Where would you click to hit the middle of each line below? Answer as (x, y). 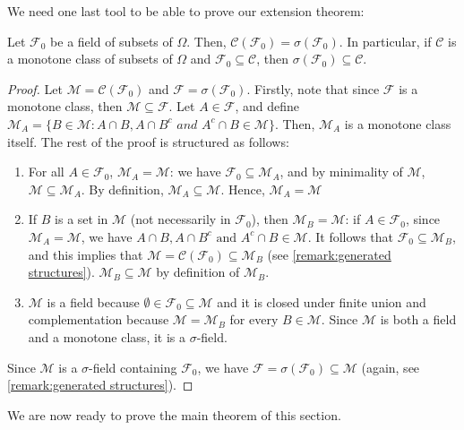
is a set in (82, 219)
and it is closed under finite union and (322, 301)
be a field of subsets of (112, 41)
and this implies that (86, 254)
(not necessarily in (180, 219)
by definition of (198, 272)
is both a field (418, 319)
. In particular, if (385, 41)
